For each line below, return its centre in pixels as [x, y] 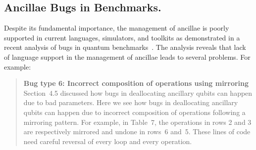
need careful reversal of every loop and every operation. [108, 141]
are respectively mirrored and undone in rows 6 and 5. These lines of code [137, 131]
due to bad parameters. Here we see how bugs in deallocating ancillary [131, 102]
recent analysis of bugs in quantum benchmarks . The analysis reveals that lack [125, 47]
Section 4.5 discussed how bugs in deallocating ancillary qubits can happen [138, 93]
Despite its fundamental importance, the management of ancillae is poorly [117, 28]
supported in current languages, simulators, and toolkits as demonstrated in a [122, 37]
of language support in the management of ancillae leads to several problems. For [127, 56]
